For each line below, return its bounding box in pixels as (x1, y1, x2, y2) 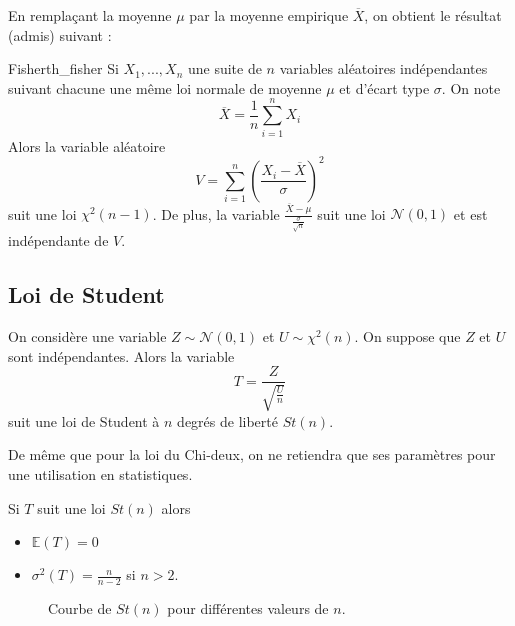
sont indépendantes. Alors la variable (8, 345, 235, 366)
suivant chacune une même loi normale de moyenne (8, 77, 322, 98)
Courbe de (48, 598, 112, 619)
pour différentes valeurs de (167, 598, 329, 619)
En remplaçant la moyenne (8, 5, 172, 25)
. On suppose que (354, 326, 461, 347)
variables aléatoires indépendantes (279, 58, 488, 79)
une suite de (187, 58, 262, 79)
